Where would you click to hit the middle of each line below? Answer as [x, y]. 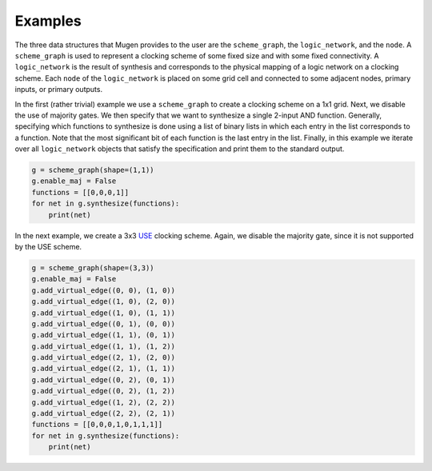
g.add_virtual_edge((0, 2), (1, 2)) [104, 391]
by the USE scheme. [48, 246]
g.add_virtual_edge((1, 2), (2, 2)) [104, 402]
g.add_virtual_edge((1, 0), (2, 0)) [104, 301]
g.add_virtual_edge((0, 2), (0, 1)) [104, 379]
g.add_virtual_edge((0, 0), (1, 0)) [104, 290]
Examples [48, 21]
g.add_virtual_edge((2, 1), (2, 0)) [104, 357]
